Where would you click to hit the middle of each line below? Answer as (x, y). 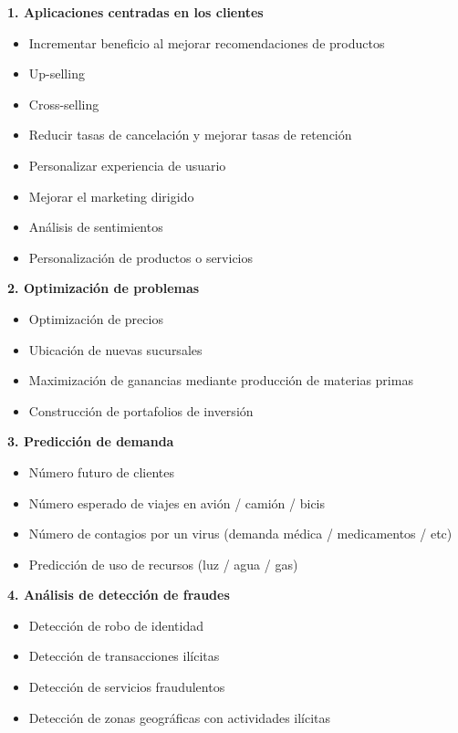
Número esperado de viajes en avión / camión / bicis (177, 503)
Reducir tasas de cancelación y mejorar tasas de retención (190, 135)
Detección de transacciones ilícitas (124, 656)
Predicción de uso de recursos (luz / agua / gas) (163, 564)
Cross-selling (64, 104)
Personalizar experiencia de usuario (127, 165)
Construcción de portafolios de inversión (141, 410)
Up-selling (57, 73)
